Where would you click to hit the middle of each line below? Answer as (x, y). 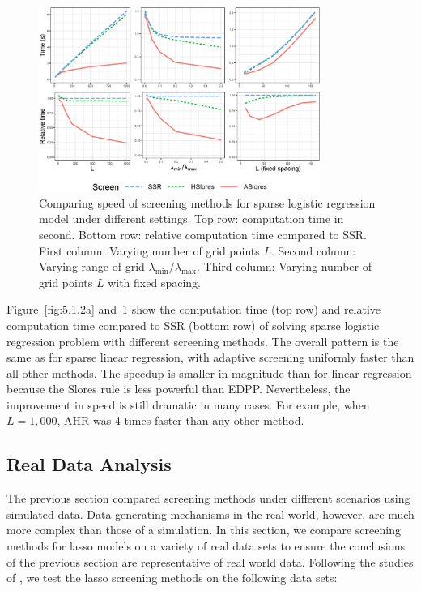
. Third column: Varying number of (284, 266)
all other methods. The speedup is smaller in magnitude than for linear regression (209, 373)
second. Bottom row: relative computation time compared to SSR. (203, 234)
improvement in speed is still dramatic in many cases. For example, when (188, 404)
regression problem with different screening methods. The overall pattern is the (203, 341)
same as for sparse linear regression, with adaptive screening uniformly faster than (210, 357)
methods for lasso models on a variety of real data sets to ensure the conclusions (206, 546)
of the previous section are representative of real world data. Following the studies (210, 561)
